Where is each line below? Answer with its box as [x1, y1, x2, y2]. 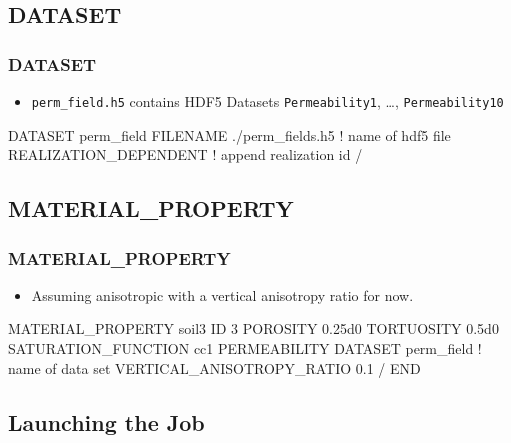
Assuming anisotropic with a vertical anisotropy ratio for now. [31, 284, 414, 305]
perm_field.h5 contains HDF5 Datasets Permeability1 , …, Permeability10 [31, 91, 504, 111]
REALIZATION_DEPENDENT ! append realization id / [8, 144, 363, 165]
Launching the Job [8, 406, 205, 437]
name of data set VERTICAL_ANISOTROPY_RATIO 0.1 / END [8, 357, 421, 378]
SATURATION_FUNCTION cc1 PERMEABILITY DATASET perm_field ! [8, 338, 482, 359]
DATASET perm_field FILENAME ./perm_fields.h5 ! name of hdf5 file [8, 124, 451, 145]
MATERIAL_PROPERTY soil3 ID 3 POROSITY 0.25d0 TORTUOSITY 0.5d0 [8, 318, 499, 339]
